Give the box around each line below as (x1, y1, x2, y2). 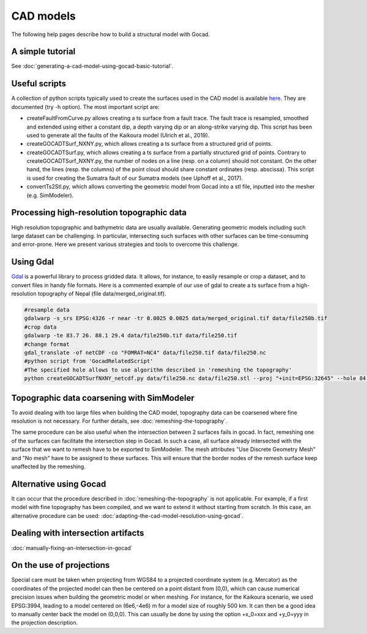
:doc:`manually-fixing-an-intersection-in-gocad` (11, 544, 133, 551)
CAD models (11, 9, 76, 23)
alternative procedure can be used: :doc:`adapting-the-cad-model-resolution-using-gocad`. (11, 512, 244, 520)
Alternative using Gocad (11, 479, 106, 489)
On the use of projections (11, 560, 110, 570)
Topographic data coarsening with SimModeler (11, 392, 195, 403)
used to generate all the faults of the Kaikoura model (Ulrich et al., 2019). (26, 132, 210, 139)
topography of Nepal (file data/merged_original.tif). (37, 290, 166, 297)
